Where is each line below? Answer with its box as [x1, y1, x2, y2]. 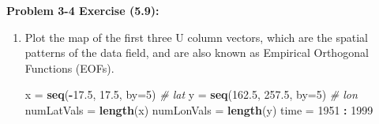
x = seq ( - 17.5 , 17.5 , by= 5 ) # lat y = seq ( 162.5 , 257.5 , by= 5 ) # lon [24, 86, 358, 103]
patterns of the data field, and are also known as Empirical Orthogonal [24, 44, 369, 61]
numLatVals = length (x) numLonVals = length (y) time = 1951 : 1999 [24, 101, 373, 118]
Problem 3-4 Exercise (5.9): [6, 2, 159, 18]
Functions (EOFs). [24, 59, 114, 76]
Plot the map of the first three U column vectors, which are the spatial [24, 28, 368, 45]
